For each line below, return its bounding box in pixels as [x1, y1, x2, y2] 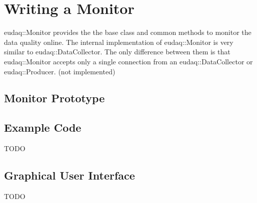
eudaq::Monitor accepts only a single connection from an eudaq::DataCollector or [4, 56, 253, 66]
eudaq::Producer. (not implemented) [4, 66, 115, 76]
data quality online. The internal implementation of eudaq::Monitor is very [4, 36, 233, 47]
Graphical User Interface [4, 168, 135, 183]
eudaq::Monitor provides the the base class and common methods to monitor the [4, 27, 251, 37]
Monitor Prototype [4, 90, 105, 106]
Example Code [4, 120, 81, 135]
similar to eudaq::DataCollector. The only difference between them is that [4, 46, 230, 57]
